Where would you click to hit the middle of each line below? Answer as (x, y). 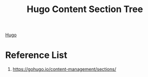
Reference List (36, 55)
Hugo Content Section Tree (85, 9)
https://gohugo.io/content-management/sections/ (64, 69)
